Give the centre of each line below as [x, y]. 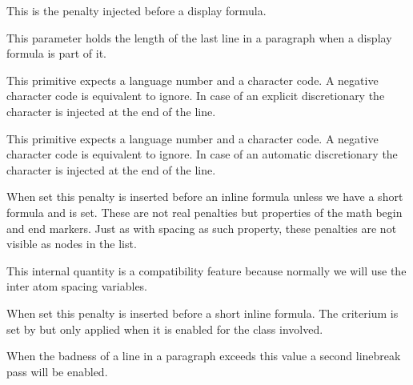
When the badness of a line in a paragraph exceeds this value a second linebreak [204, 356]
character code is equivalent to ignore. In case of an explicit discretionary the [196, 96]
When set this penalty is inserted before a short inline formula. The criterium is [202, 313]
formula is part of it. [57, 53]
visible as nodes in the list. [72, 244]
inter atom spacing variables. [77, 286]
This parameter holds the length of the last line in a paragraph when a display [199, 37]
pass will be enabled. [57, 371]
